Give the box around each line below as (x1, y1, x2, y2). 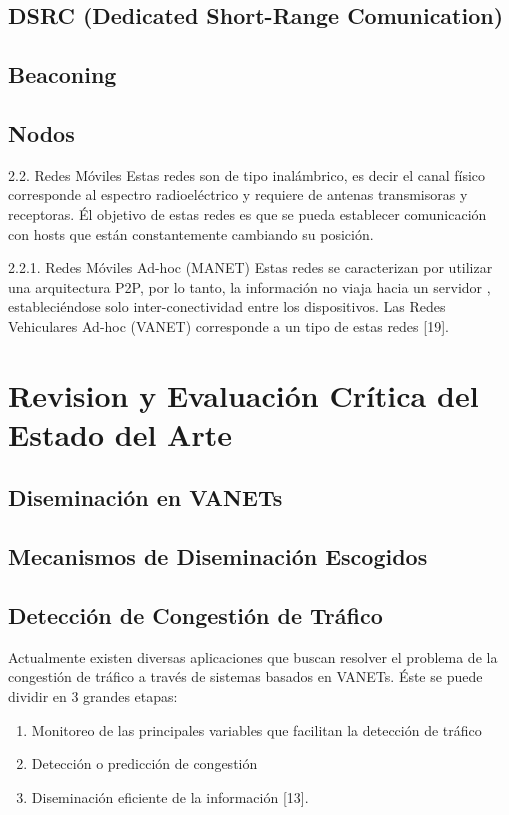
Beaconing (8, 59, 117, 90)
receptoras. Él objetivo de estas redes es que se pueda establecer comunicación (8, 203, 487, 224)
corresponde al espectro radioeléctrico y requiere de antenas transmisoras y (8, 184, 468, 205)
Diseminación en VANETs (8, 482, 283, 513)
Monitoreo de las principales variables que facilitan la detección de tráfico (31, 719, 482, 740)
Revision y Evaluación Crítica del (8, 374, 479, 415)
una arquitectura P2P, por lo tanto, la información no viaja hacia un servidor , (8, 276, 491, 297)
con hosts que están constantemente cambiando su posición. (8, 223, 374, 244)
